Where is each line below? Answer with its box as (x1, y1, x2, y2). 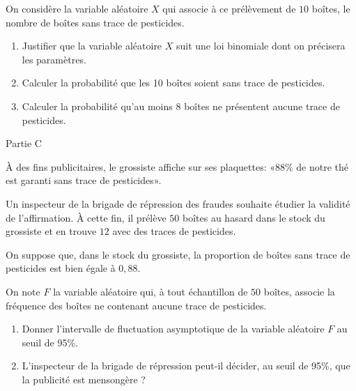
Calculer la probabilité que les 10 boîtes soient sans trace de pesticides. (22, 75, 325, 90)
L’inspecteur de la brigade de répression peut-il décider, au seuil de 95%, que (22, 358, 350, 373)
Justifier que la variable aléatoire (22, 38, 162, 53)
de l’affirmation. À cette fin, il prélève (6, 210, 167, 224)
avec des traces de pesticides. (112, 224, 236, 238)
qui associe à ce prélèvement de (162, 1, 296, 15)
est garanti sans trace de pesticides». (6, 173, 162, 187)
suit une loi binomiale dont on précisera (176, 38, 346, 53)
